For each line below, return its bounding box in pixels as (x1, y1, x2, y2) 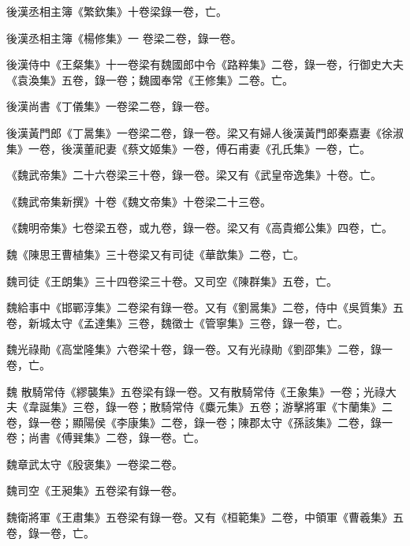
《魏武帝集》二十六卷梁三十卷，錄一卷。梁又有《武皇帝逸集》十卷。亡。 (6, 166, 382, 183)
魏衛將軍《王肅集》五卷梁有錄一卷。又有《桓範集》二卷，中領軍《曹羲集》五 (6, 509, 404, 525)
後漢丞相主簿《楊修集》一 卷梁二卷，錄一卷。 (6, 29, 242, 46)
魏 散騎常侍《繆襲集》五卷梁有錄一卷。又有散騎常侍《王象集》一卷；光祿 (6, 383, 386, 399)
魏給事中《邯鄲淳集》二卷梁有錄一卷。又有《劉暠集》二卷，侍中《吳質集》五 (6, 299, 404, 316)
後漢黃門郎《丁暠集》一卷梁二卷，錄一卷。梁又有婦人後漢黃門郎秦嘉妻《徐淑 (6, 124, 404, 140)
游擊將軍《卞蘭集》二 (281, 398, 393, 415)
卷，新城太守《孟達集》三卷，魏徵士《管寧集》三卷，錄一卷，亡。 (6, 314, 348, 331)
